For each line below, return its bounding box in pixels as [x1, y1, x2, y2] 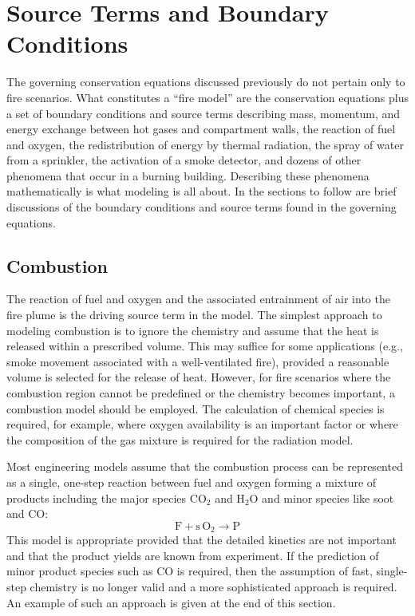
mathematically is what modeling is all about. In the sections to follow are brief [6, 183, 397, 199]
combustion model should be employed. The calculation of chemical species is [6, 400, 385, 417]
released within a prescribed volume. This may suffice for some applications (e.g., [6, 338, 403, 354]
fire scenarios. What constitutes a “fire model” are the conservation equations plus [6, 89, 409, 105]
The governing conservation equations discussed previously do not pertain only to [6, 73, 405, 90]
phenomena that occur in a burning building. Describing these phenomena [6, 167, 370, 184]
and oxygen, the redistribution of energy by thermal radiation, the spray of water [6, 136, 404, 152]
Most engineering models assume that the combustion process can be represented [6, 458, 403, 475]
